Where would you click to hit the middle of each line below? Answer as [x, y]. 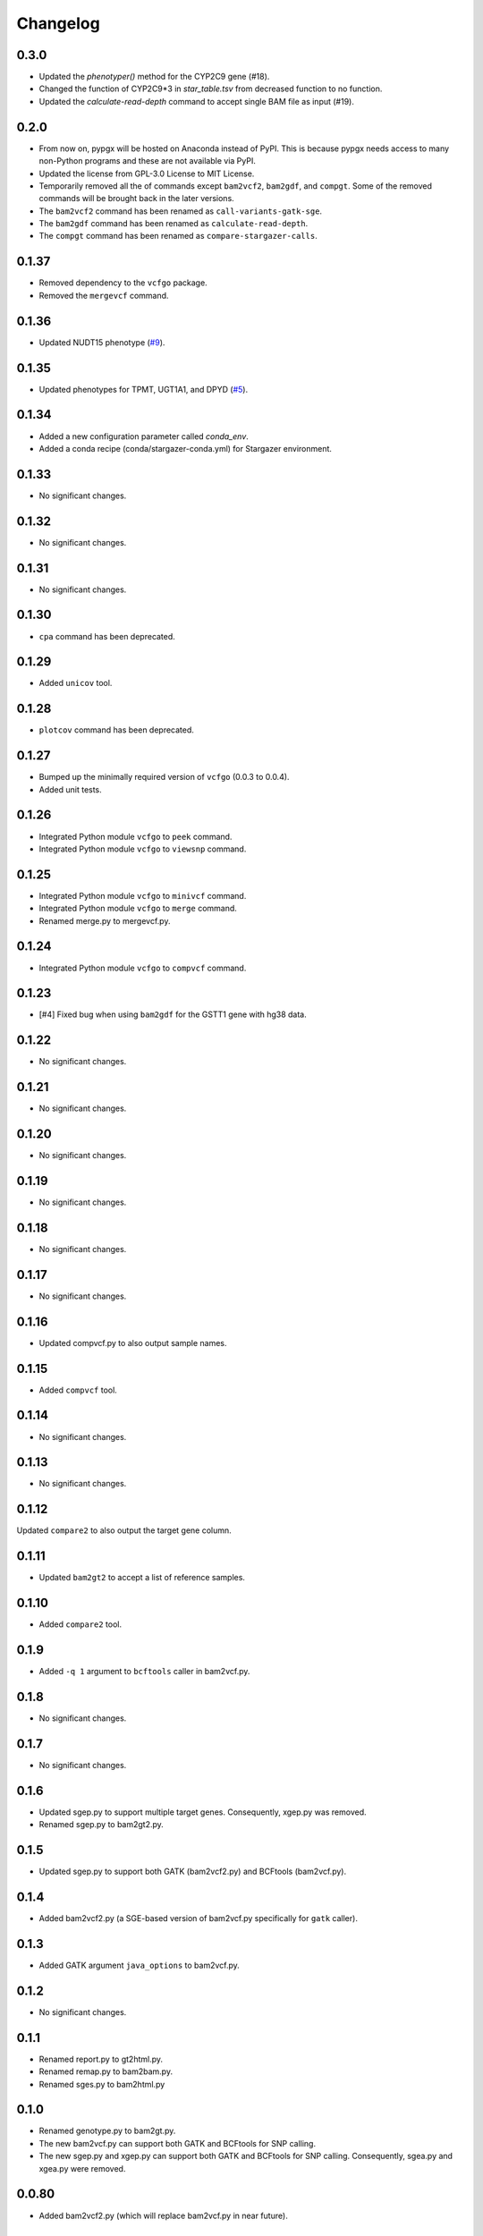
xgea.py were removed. [82, 2168]
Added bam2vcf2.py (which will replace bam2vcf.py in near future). [163, 2215]
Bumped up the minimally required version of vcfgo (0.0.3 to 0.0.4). [164, 777]
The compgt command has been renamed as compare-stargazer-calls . [178, 236]
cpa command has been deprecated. [107, 636]
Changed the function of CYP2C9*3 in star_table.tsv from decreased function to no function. [211, 89]
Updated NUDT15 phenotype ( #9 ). [102, 342]
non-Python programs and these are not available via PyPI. [148, 161]
